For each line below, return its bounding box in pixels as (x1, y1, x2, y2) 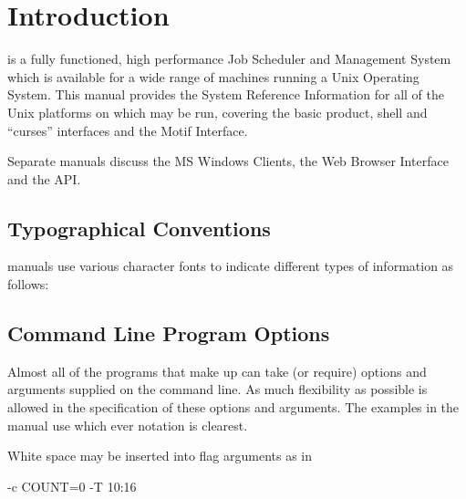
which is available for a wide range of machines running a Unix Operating (7, 67, 419, 86)
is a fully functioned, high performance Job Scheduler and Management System (7, 49, 451, 68)
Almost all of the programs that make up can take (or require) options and (7, 361, 427, 380)
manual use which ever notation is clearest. (7, 415, 248, 434)
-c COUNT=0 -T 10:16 (7, 476, 137, 495)
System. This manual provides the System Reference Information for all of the (7, 85, 444, 104)
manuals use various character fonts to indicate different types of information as (7, 256, 454, 275)
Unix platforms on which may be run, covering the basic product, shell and (7, 102, 428, 121)
